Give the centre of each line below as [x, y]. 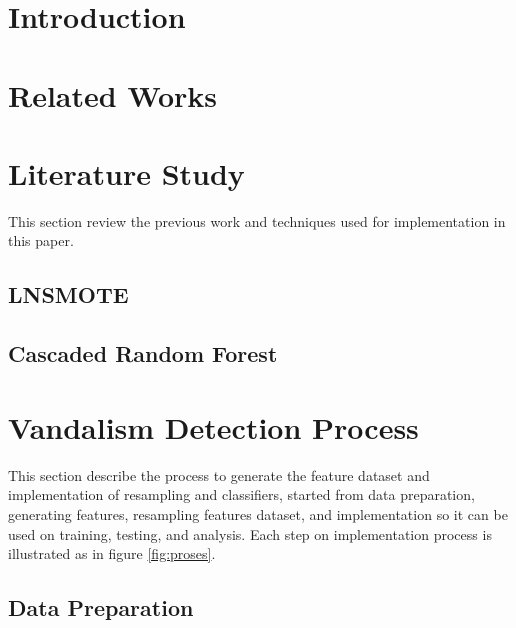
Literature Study [126, 172]
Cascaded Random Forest [143, 353]
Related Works [113, 94]
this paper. [41, 240]
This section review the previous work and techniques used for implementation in [257, 220]
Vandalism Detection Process [213, 426]
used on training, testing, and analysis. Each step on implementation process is [250, 533]
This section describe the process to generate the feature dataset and [219, 474]
